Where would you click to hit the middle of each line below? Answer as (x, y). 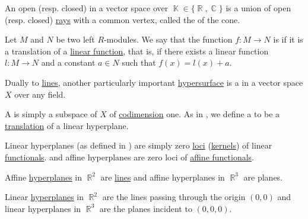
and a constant (68, 62)
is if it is (288, 39)
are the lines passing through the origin (174, 197)
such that (139, 62)
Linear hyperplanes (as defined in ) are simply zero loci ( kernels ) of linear (139, 145)
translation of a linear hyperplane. (67, 125)
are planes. (263, 177)
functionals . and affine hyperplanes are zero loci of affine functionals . (130, 157)
